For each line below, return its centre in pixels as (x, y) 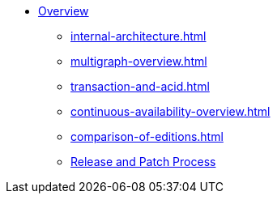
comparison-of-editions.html (147, 136)
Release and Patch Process (143, 162)
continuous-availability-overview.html (170, 111)
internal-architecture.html (138, 36)
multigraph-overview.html (139, 61)
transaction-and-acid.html (140, 86)
